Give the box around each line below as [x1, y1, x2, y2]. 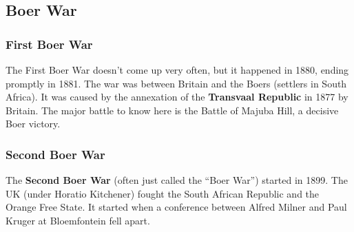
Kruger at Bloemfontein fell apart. [6, 213, 150, 227]
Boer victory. [6, 116, 61, 131]
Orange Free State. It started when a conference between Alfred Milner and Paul [6, 200, 347, 214]
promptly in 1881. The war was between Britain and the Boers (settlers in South [6, 76, 347, 90]
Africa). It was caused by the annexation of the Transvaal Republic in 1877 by [6, 89, 348, 104]
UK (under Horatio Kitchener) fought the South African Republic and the [6, 186, 320, 200]
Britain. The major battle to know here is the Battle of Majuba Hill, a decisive [6, 103, 339, 117]
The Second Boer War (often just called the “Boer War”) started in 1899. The [6, 173, 348, 187]
